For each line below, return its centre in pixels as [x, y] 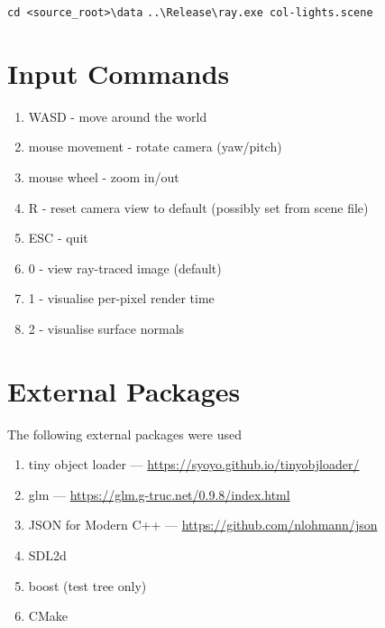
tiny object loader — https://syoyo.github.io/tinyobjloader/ [194, 464]
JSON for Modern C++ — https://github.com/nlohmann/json [203, 525]
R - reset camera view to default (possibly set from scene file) [198, 207]
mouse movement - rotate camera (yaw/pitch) [155, 147]
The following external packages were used [124, 434]
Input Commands [119, 73]
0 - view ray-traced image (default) [125, 268]
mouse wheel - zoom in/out [104, 176]
